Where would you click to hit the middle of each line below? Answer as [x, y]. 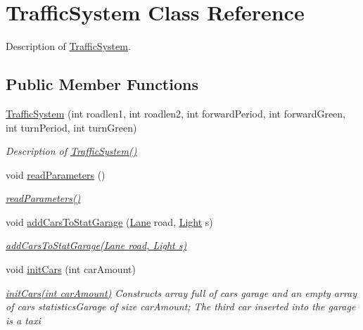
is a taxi [23, 320]
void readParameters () [56, 174]
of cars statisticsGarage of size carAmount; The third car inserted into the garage [181, 306]
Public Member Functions [102, 84]
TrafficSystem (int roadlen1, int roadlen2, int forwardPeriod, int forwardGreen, [176, 113]
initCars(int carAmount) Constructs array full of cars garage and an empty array [181, 292]
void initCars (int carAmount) [71, 269]
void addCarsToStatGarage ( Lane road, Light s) [109, 221]
